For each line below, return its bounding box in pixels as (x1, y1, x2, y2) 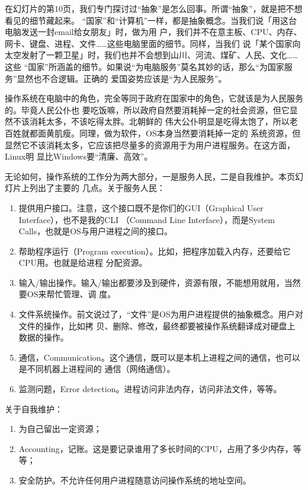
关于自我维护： (5, 402, 63, 415)
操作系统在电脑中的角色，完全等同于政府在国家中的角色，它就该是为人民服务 (5, 92, 303, 104)
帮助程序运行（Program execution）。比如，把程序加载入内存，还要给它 (18, 244, 291, 257)
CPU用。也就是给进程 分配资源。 (18, 256, 147, 269)
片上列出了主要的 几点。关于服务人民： (12, 182, 165, 194)
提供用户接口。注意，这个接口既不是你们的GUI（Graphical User (18, 201, 264, 214)
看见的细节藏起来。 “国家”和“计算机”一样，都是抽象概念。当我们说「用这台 (5, 14, 297, 26)
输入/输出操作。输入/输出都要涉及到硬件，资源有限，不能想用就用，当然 (18, 276, 301, 288)
